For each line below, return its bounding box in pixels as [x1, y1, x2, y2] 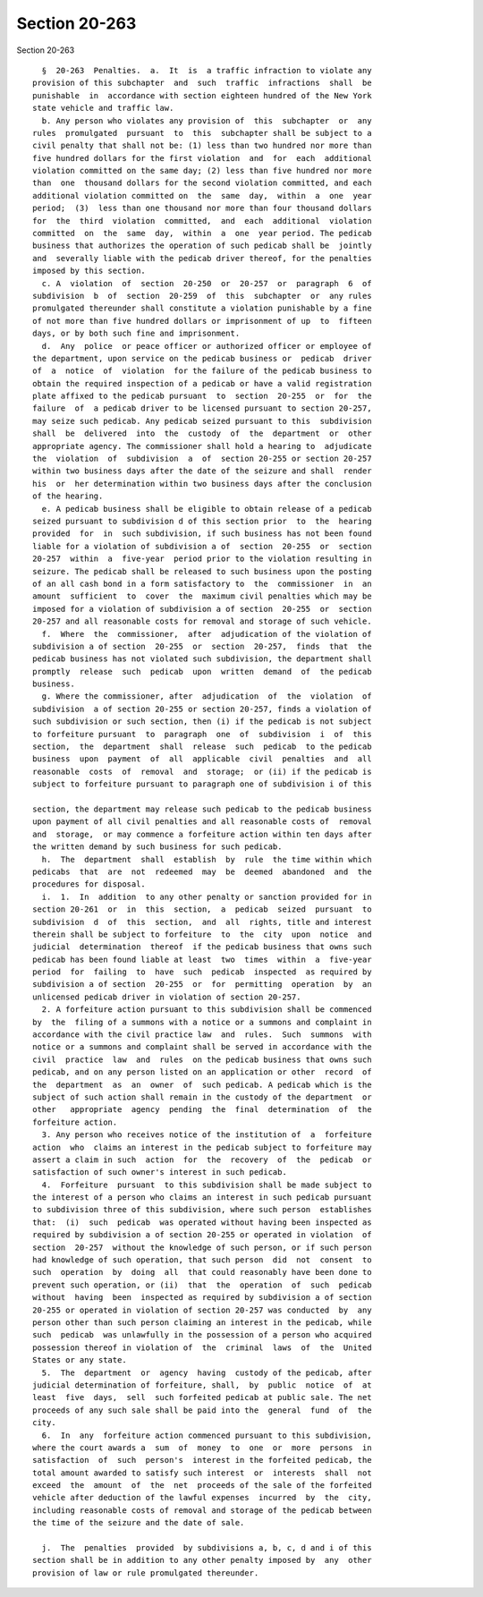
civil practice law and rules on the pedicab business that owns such [32, 1054, 372, 1065]
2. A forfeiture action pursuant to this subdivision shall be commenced [41, 1005, 372, 1015]
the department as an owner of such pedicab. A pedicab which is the [32, 1079, 372, 1090]
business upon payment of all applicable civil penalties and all [32, 754, 372, 764]
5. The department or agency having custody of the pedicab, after [41, 1367, 372, 1378]
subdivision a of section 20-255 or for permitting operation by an [32, 980, 372, 990]
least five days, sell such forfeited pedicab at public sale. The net [32, 1392, 372, 1403]
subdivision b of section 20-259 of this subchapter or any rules [32, 291, 372, 301]
